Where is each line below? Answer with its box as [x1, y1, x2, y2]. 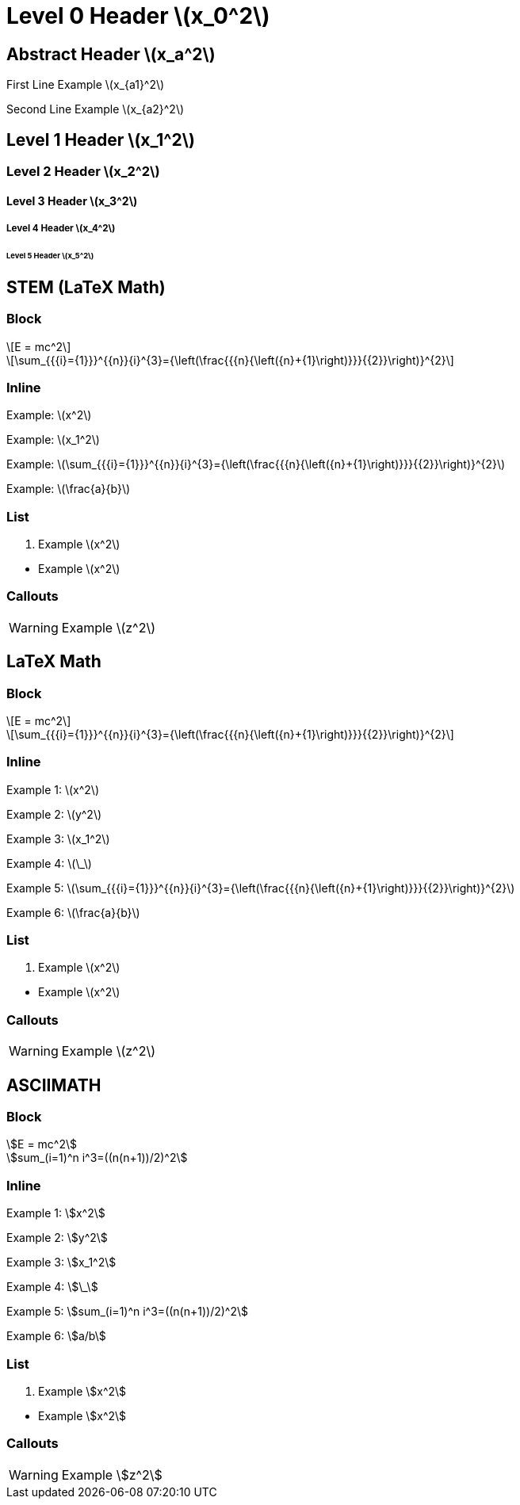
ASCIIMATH [6, 1075, 101, 1095]
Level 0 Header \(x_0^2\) [6, 2, 270, 29]
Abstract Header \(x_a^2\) [6, 44, 216, 64]
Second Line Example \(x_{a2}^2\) [6, 102, 185, 117]
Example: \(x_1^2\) [6, 433, 100, 447]
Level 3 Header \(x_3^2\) [6, 193, 138, 208]
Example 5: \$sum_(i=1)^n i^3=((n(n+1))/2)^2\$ [6, 1304, 249, 1319]
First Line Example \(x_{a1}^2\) [6, 78, 165, 92]
